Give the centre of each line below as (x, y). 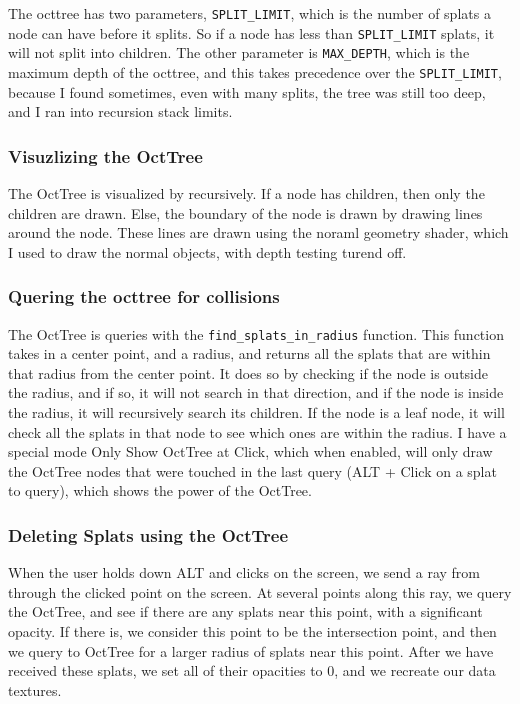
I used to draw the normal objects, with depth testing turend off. (207, 251)
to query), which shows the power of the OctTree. (160, 490)
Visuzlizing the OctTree (105, 155)
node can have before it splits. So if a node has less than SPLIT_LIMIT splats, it (251, 32)
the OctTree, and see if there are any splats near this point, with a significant (245, 611)
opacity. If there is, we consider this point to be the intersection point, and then (252, 631)
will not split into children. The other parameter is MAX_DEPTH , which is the (239, 52)
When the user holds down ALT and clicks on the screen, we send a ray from (244, 572)
